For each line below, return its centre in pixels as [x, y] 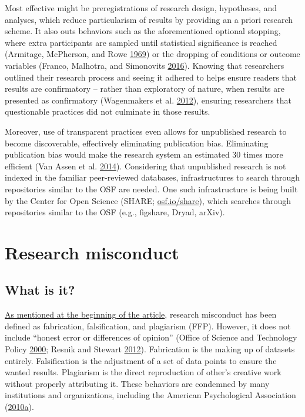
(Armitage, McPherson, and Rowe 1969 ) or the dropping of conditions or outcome [152, 54]
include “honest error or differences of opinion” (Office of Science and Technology [151, 337]
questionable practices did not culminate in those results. [108, 111]
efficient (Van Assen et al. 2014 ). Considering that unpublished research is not [145, 166]
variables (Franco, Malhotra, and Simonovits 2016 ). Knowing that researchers [145, 65]
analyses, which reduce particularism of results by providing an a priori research [149, 19]
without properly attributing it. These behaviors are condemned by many [137, 383]
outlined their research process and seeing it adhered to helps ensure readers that [151, 77]
